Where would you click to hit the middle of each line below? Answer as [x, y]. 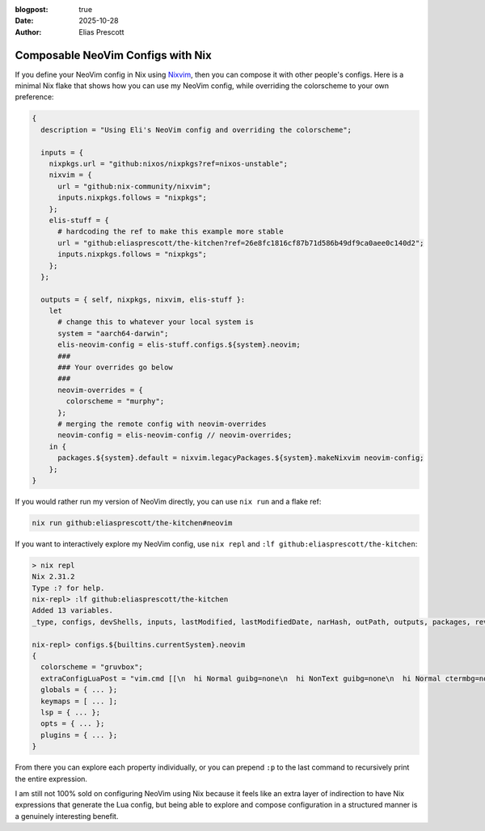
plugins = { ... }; [79, 735]
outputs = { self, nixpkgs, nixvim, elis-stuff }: [143, 299]
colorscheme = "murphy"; [115, 401]
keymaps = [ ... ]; [79, 701]
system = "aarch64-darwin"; [113, 333]
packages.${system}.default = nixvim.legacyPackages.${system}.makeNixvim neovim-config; [241, 458]
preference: [34, 97]
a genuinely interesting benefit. [67, 816]
